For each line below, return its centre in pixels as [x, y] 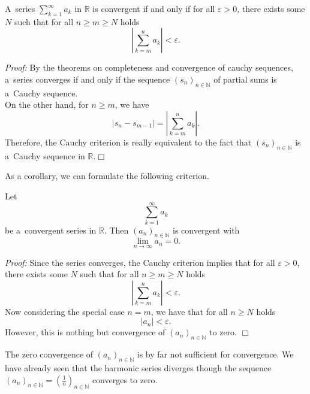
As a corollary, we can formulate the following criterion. [107, 176]
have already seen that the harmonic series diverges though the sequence [138, 368]
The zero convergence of [49, 354]
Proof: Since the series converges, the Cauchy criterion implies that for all [140, 262]
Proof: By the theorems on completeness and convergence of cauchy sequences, [149, 67]
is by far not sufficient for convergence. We [215, 354]
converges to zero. [125, 379]
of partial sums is [245, 79]
